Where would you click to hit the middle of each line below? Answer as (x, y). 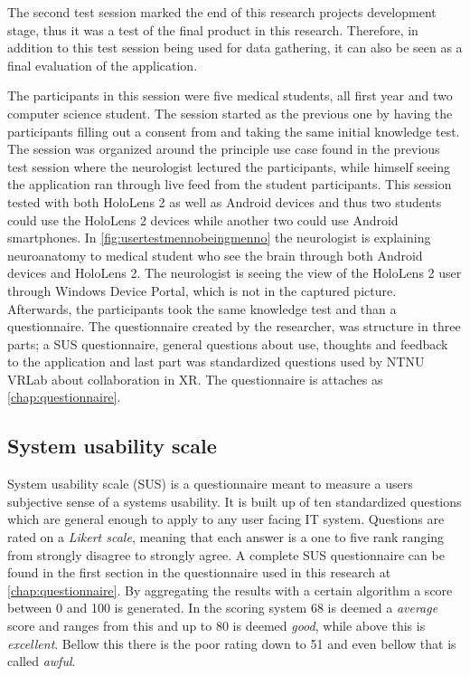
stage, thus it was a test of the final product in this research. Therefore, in (213, 29)
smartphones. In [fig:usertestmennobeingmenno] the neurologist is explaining (219, 238)
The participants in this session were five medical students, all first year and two (230, 95)
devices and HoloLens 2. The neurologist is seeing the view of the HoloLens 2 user (235, 273)
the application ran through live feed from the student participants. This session (230, 184)
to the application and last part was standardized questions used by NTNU (216, 362)
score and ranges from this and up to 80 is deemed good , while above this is (216, 626)
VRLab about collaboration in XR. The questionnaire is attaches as (195, 379)
